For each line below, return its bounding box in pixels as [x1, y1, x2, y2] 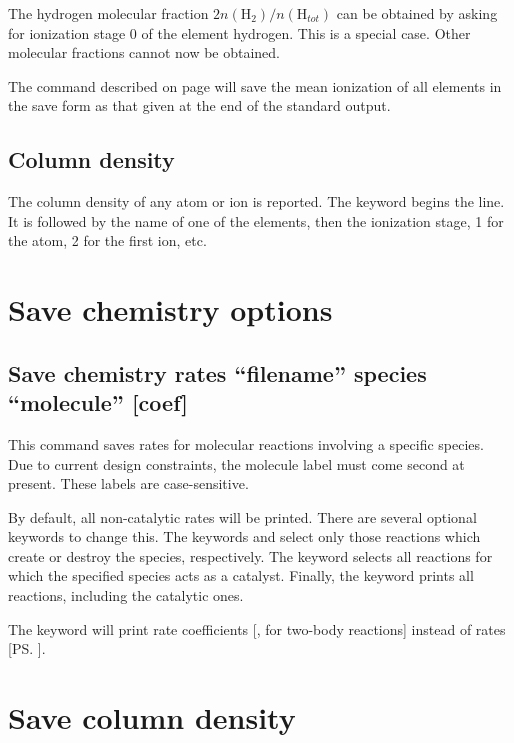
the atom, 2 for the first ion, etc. [8, 230, 207, 251]
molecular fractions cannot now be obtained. [8, 42, 281, 63]
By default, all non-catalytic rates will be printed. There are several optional [8, 506, 477, 527]
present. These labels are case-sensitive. [8, 473, 249, 494]
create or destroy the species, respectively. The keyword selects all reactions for [8, 545, 493, 566]
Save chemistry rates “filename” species [8, 357, 427, 388]
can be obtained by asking [336, 3, 498, 23]
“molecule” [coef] [8, 387, 188, 418]
